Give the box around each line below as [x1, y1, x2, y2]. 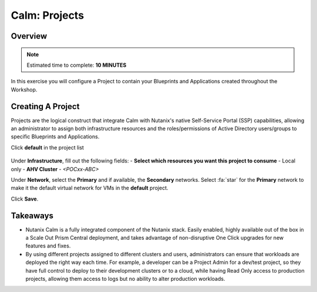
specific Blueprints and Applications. [11, 133, 100, 140]
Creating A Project [11, 101, 80, 111]
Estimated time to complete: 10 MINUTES [26, 62, 127, 69]
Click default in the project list [11, 144, 85, 151]
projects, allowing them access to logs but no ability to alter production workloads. [25, 276, 225, 283]
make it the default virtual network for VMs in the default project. [11, 185, 168, 192]
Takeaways [11, 210, 54, 220]
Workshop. [11, 86, 38, 93]
